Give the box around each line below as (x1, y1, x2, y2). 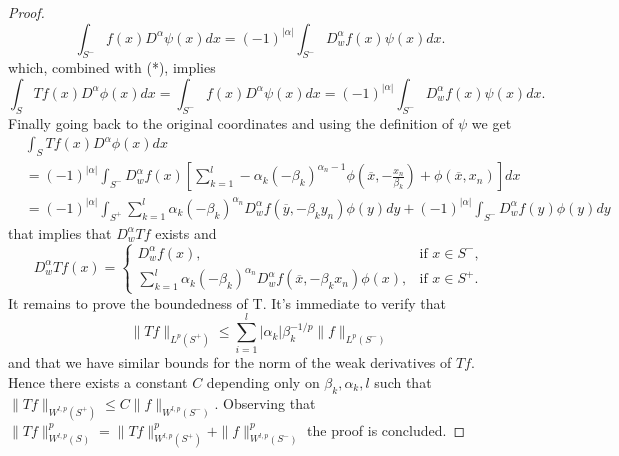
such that (374, 372, 432, 393)
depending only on (206, 372, 320, 393)
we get (471, 112, 512, 133)
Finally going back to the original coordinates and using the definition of (8, 112, 454, 133)
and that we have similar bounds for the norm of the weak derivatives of (8, 352, 452, 373)
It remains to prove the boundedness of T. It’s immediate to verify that (8, 292, 446, 313)
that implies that (8, 222, 112, 243)
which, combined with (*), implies (8, 57, 216, 78)
